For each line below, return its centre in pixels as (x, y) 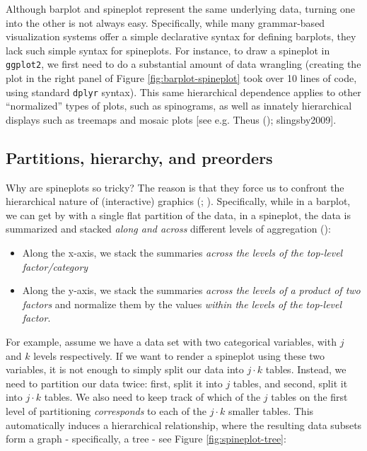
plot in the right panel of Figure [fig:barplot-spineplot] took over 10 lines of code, (181, 78)
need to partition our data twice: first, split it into (114, 383)
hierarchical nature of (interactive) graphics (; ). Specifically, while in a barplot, (178, 201)
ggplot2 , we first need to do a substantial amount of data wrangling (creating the (183, 64)
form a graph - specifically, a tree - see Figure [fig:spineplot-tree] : (146, 439)
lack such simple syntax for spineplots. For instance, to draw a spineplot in (168, 50)
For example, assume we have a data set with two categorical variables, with (171, 342)
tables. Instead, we (306, 369)
